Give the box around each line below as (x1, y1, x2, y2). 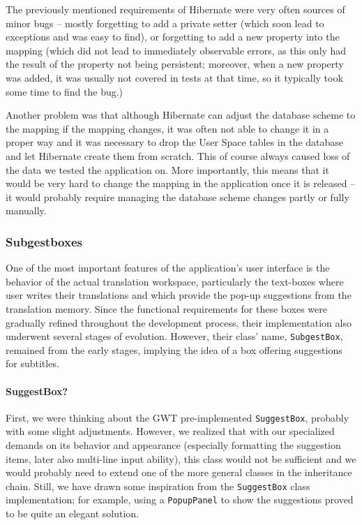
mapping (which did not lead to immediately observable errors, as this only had (6, 43, 347, 57)
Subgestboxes (6, 232, 82, 250)
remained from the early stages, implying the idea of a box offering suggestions (6, 342, 342, 357)
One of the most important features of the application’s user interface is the (6, 260, 330, 275)
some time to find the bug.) (6, 84, 123, 98)
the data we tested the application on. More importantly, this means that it (6, 162, 329, 177)
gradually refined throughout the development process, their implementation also (6, 315, 352, 330)
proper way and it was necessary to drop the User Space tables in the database (6, 135, 344, 149)
